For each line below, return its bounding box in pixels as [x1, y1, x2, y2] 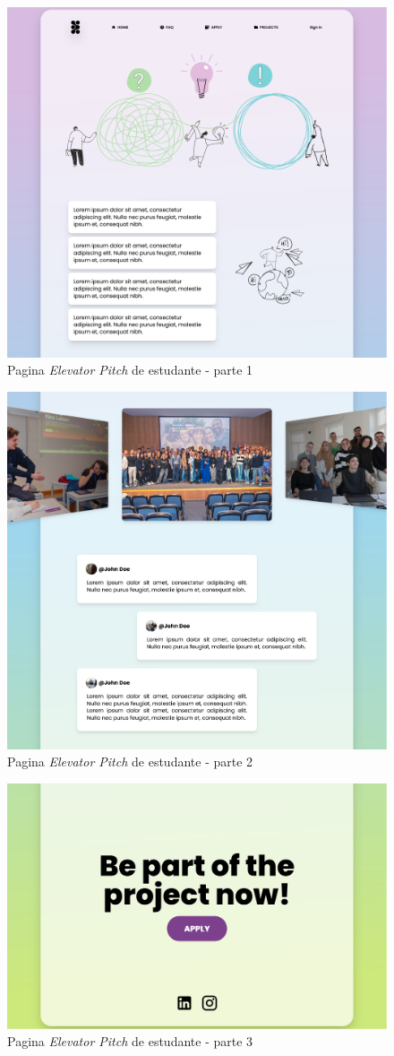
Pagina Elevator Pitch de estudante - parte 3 [7, 1032, 253, 1051]
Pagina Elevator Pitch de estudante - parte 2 [7, 752, 253, 771]
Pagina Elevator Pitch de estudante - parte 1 [7, 360, 253, 379]
